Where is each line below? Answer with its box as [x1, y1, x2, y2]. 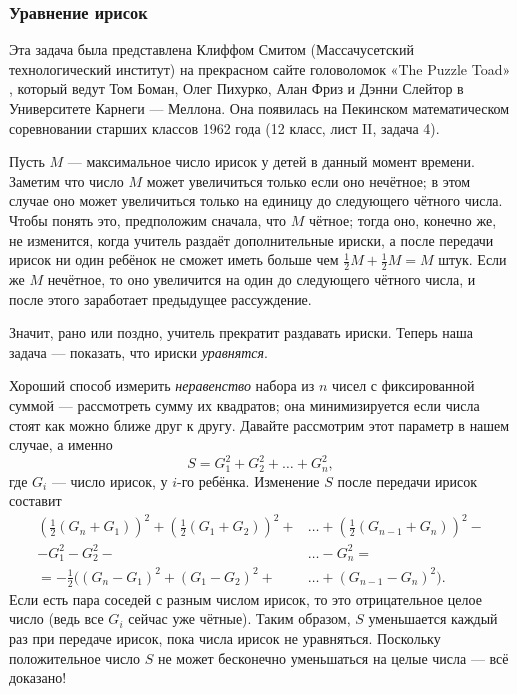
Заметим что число [9, 170, 124, 191]
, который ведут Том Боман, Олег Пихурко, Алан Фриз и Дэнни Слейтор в [9, 78, 464, 99]
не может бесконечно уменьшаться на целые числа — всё [158, 647, 509, 668]
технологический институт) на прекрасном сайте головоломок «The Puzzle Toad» [9, 58, 511, 79]
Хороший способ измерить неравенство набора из [9, 375, 315, 396]
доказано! [9, 667, 67, 688]
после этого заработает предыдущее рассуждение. [9, 288, 312, 309]
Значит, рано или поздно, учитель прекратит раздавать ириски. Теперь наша [9, 322, 473, 343]
